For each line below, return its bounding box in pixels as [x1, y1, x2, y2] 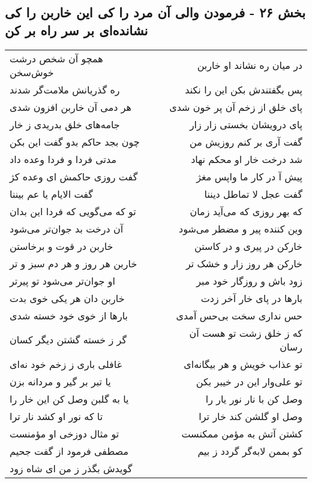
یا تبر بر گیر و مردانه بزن [10, 374, 111, 388]
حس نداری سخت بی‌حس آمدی [176, 308, 302, 322]
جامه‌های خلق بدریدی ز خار [10, 117, 120, 131]
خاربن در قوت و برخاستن [10, 239, 113, 253]
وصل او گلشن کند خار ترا [199, 409, 302, 423]
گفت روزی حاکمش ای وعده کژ [10, 169, 138, 183]
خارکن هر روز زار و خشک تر [185, 256, 302, 270]
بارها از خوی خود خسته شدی [10, 308, 128, 322]
